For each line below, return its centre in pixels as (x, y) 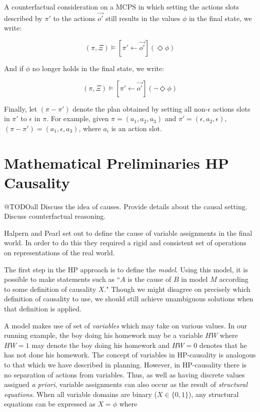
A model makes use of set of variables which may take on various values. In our (126, 325)
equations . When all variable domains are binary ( (81, 394)
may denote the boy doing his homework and (101, 345)
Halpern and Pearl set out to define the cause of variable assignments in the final (128, 233)
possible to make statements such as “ (62, 279)
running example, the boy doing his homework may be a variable (103, 335)
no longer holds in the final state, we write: (98, 68)
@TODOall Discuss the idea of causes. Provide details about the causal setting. (126, 206)
